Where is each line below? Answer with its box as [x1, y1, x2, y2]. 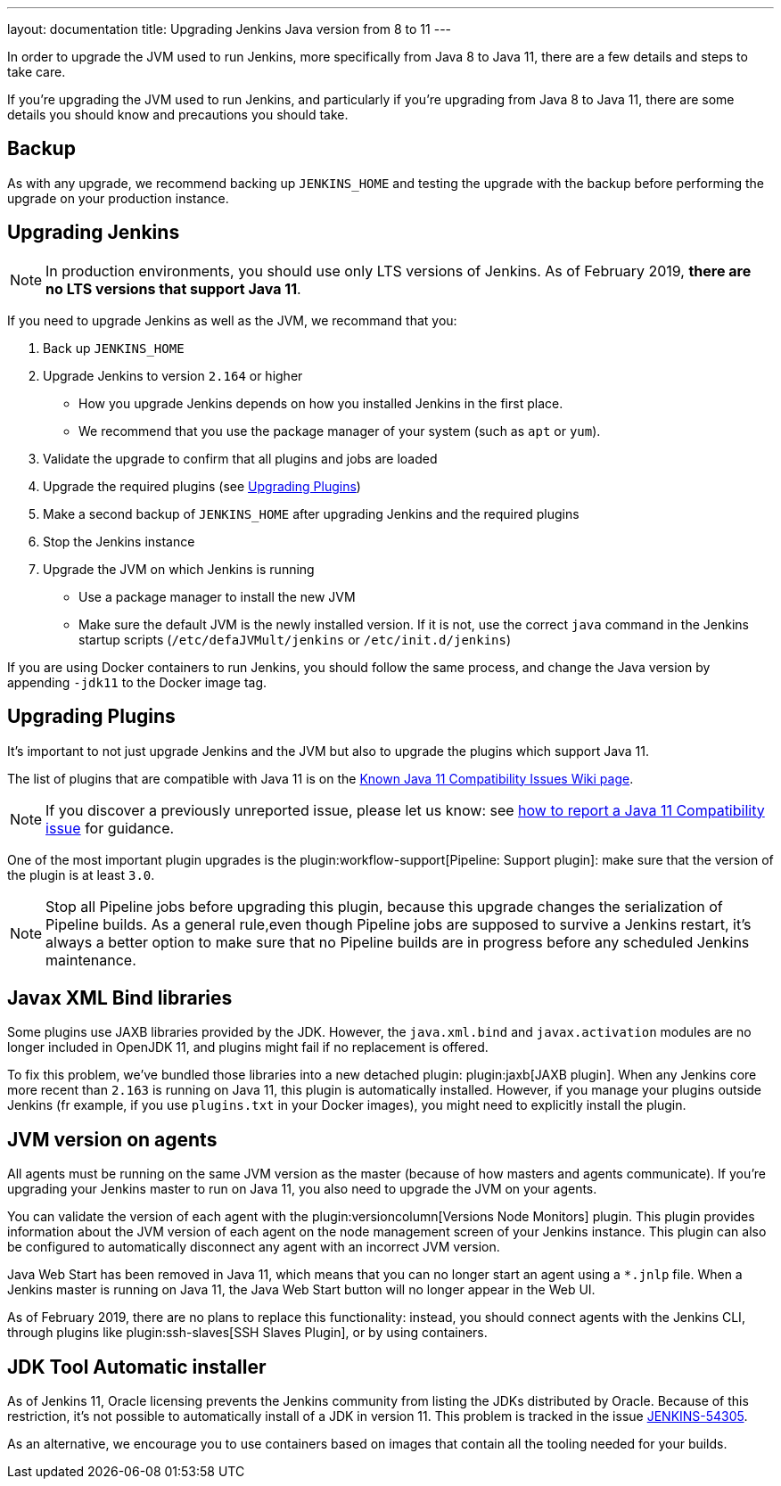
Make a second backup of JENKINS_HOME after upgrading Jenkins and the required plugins [43, 505, 580, 521]
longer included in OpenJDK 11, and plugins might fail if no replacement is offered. [7, 1039, 489, 1055]
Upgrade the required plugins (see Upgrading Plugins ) [43, 478, 361, 494]
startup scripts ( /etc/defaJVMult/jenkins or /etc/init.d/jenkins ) [78, 631, 512, 647]
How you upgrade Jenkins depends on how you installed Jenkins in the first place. [78, 395, 563, 411]
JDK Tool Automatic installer [7, 1355, 267, 1378]
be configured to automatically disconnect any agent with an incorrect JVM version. [7, 1239, 500, 1255]
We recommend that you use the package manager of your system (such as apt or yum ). [78, 423, 601, 439]
